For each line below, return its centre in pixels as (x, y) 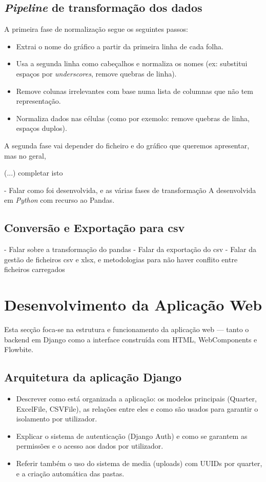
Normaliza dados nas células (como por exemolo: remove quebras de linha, (133, 118)
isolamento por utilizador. (57, 419)
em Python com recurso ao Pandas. (59, 200)
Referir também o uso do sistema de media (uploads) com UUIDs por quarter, (139, 463)
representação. (38, 101)
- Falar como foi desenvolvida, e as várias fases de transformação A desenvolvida (130, 190)
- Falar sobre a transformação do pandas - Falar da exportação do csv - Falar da (130, 249)
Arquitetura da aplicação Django (93, 377)
